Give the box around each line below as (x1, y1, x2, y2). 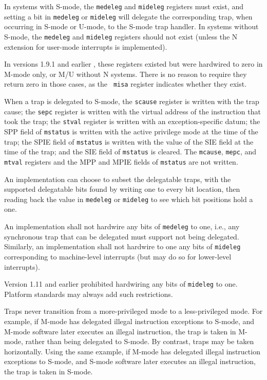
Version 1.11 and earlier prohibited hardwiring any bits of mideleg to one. (4, 278, 238, 289)
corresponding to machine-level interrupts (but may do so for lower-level (4, 251, 232, 262)
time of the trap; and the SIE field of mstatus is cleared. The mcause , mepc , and (4, 146, 257, 157)
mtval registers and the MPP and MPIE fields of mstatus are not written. (4, 156, 238, 167)
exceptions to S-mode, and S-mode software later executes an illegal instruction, (4, 356, 256, 367)
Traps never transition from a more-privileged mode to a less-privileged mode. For (4, 306, 263, 316)
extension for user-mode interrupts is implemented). (4, 41, 167, 52)
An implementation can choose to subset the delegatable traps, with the (4, 173, 231, 184)
